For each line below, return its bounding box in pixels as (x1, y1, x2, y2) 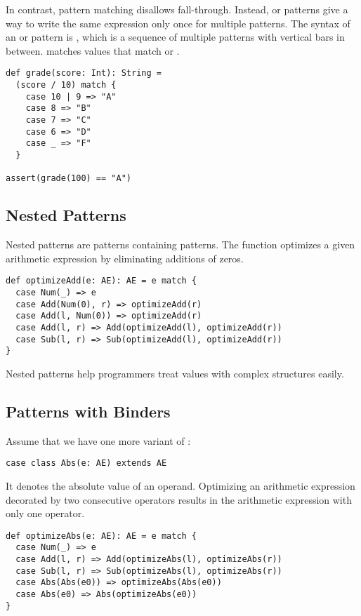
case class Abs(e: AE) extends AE (6, 458, 167, 469)
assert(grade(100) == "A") (6, 173, 131, 184)
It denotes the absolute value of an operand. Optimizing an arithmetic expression (6, 478, 355, 493)
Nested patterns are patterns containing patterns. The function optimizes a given (6, 237, 355, 252)
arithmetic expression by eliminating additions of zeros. (6, 250, 244, 265)
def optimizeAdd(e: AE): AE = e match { (6, 276, 197, 286)
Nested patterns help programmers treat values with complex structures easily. (6, 366, 344, 380)
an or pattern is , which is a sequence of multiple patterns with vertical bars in (6, 29, 345, 44)
